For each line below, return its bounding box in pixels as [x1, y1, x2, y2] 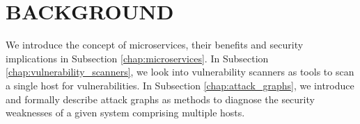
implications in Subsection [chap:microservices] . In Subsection [6, 51, 269, 65]
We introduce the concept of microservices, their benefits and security [6, 37, 304, 52]
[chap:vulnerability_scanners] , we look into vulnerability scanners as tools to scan [6, 64, 354, 79]
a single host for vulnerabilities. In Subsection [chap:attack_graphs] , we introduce [6, 78, 354, 92]
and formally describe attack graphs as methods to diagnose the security [6, 91, 315, 106]
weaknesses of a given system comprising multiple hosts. [6, 105, 245, 120]
